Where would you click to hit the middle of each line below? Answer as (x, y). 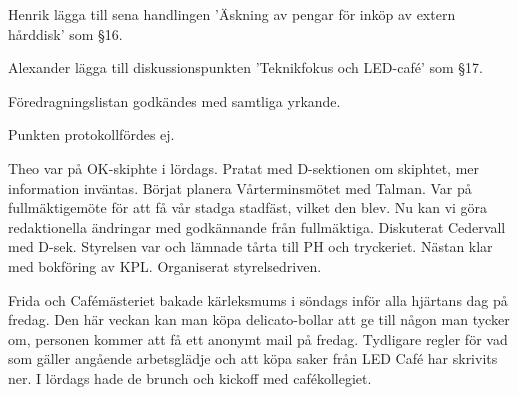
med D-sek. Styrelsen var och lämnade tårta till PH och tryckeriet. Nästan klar (250, 246)
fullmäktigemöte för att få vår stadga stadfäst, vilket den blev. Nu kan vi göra (248, 207)
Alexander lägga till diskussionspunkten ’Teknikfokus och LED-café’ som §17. (245, 67)
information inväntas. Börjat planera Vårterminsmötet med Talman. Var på (240, 187)
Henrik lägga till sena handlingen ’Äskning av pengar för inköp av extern (232, 14)
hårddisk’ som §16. (65, 33)
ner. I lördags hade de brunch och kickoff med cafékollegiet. (190, 377)
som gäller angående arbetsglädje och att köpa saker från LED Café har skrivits (253, 358)
